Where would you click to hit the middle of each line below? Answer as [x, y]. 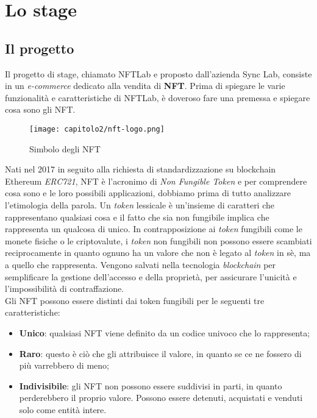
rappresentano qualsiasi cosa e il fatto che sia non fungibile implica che [137, 217]
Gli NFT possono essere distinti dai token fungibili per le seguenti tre [135, 300]
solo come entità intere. [63, 409]
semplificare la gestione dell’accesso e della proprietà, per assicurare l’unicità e [151, 276]
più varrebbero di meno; [64, 365]
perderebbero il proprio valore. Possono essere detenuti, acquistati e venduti [161, 398]
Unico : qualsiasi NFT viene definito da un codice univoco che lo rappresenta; [165, 332]
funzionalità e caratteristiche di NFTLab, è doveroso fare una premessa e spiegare [158, 97]
